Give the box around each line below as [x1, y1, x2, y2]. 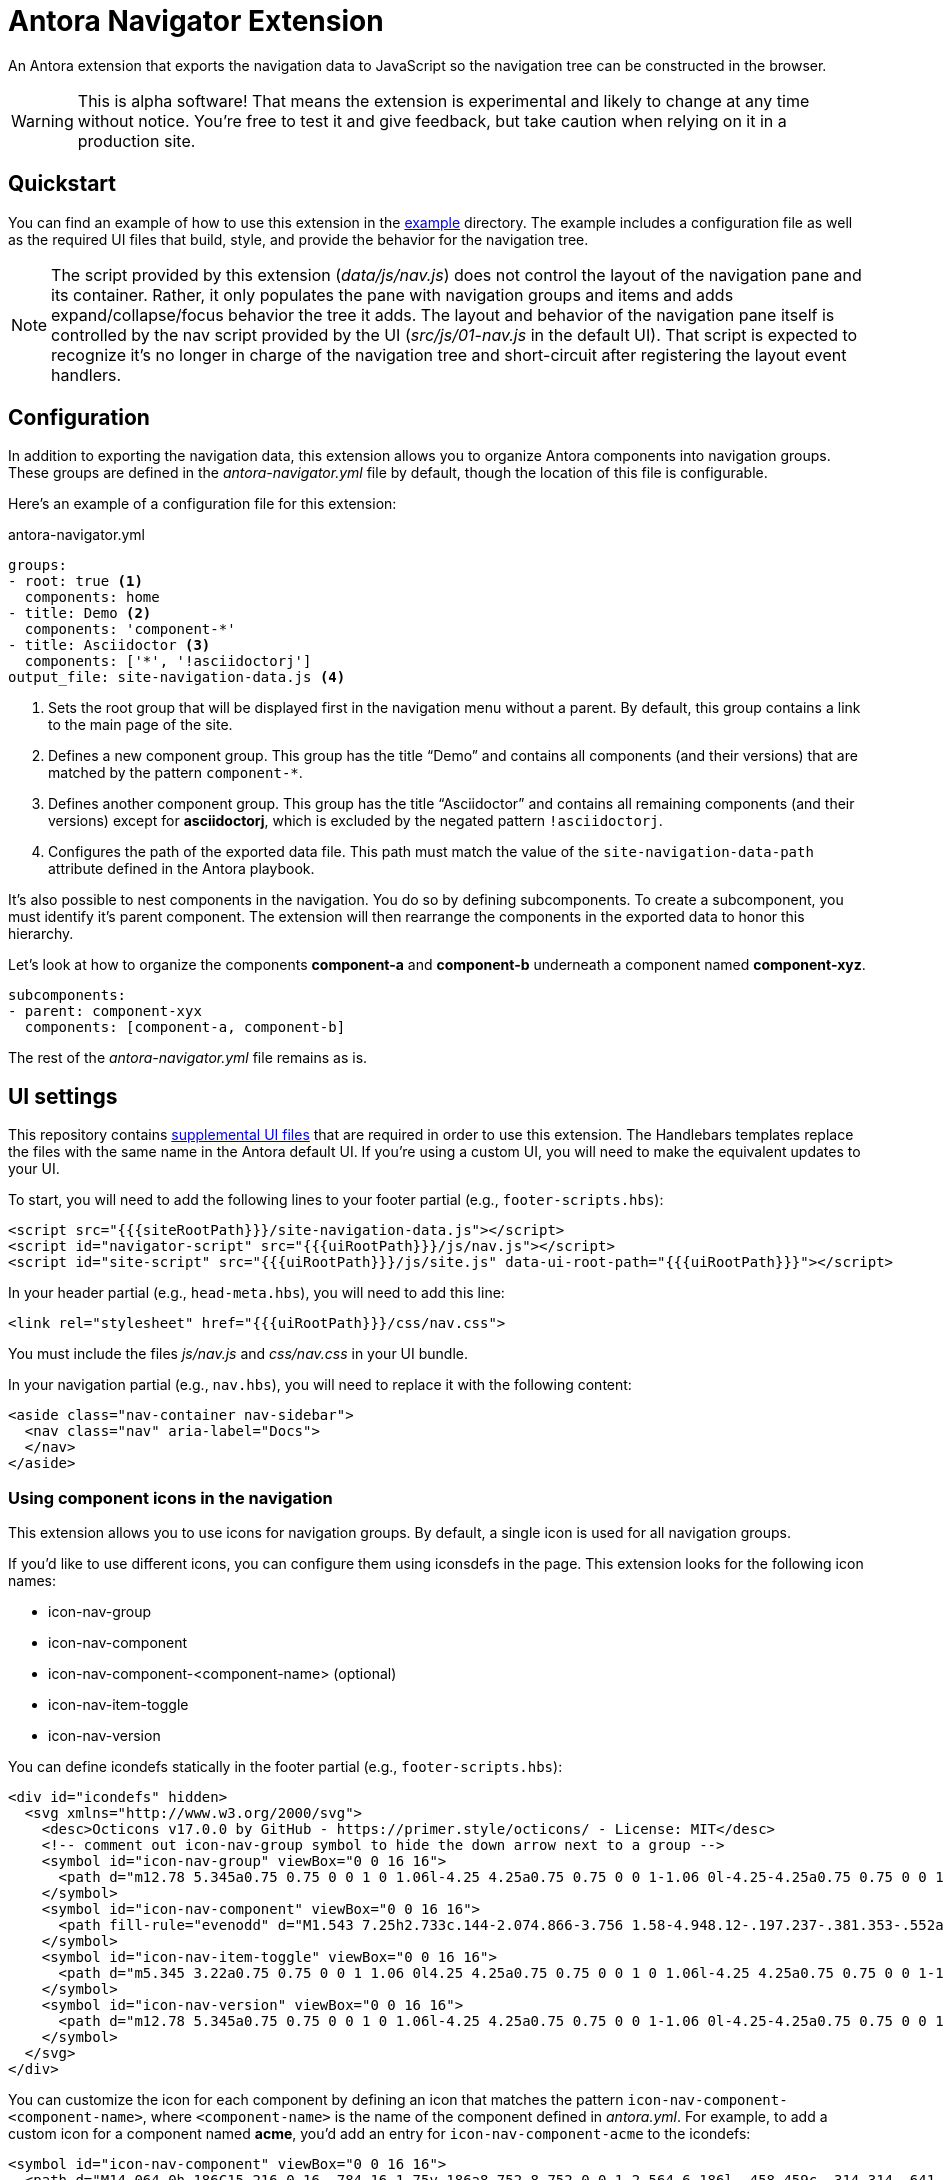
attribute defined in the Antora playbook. [48, 860, 315, 878]
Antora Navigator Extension [8, 4, 384, 38]
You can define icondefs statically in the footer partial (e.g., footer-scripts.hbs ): [8, 1758, 563, 1776]
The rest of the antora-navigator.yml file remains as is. [8, 1049, 368, 1067]
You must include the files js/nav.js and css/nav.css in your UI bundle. [8, 1345, 468, 1363]
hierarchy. [8, 925, 74, 943]
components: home [24, 589, 160, 606]
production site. [77, 130, 196, 151]
